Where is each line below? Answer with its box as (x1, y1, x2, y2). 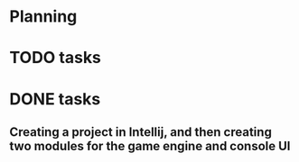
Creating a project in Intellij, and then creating (9, 124, 273, 139)
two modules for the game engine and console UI (9, 138, 291, 154)
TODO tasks (9, 48, 102, 68)
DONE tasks (9, 88, 101, 109)
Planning (9, 6, 78, 27)
